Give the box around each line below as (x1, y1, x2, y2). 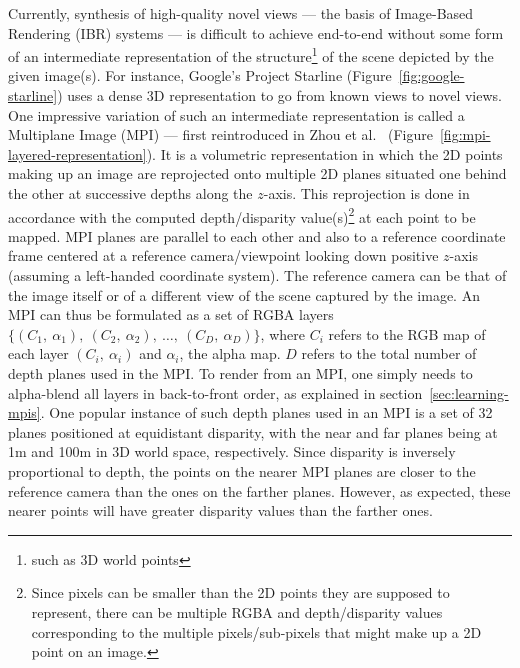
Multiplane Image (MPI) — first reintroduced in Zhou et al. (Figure (8, 124, 433, 145)
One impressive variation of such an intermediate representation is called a (8, 104, 465, 125)
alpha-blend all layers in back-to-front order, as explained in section (8, 382, 423, 403)
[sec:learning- (429, 382, 509, 403)
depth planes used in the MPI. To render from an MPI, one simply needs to (8, 363, 473, 383)
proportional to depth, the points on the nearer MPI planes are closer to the (8, 460, 476, 481)
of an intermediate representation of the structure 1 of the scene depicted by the (8, 43, 494, 66)
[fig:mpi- (439, 124, 491, 145)
